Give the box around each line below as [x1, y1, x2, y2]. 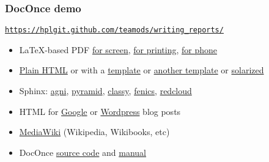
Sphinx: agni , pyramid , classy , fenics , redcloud [19, 84, 192, 97]
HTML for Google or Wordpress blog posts [19, 105, 181, 117]
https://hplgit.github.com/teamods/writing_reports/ [5, 26, 224, 35]
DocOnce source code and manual [19, 145, 147, 158]
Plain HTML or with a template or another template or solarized [19, 64, 264, 76]
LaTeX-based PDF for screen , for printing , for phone [19, 43, 218, 56]
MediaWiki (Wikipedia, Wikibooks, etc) [19, 125, 170, 138]
